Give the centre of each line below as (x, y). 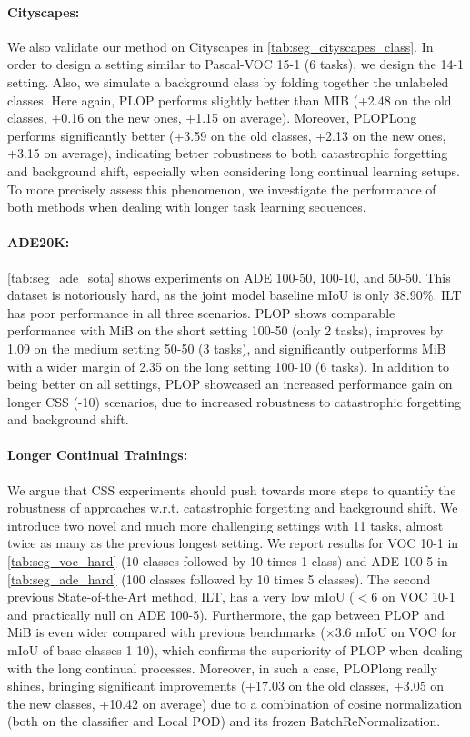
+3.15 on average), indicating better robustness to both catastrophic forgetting (228, 153)
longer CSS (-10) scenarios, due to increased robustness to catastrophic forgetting (234, 401)
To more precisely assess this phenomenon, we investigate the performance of (222, 189)
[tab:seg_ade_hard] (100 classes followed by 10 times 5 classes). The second (219, 578)
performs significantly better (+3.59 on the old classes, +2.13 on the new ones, (227, 135)
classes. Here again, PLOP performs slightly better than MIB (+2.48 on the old (230, 100)
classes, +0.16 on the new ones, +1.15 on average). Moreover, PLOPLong (212, 118)
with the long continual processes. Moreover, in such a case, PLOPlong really (222, 667)
